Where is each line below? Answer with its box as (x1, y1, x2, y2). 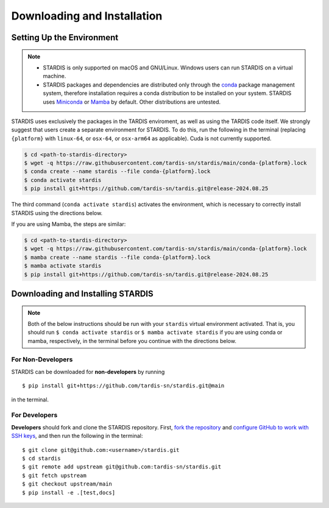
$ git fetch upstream (22, 472, 87, 479)
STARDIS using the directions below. (11, 209, 103, 216)
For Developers (11, 411, 58, 420)
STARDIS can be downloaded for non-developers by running (11, 368, 165, 375)
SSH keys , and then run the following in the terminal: (11, 432, 143, 440)
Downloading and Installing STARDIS (11, 288, 154, 298)
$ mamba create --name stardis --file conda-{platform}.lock (24, 253, 211, 261)
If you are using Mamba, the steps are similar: (11, 220, 126, 228)
